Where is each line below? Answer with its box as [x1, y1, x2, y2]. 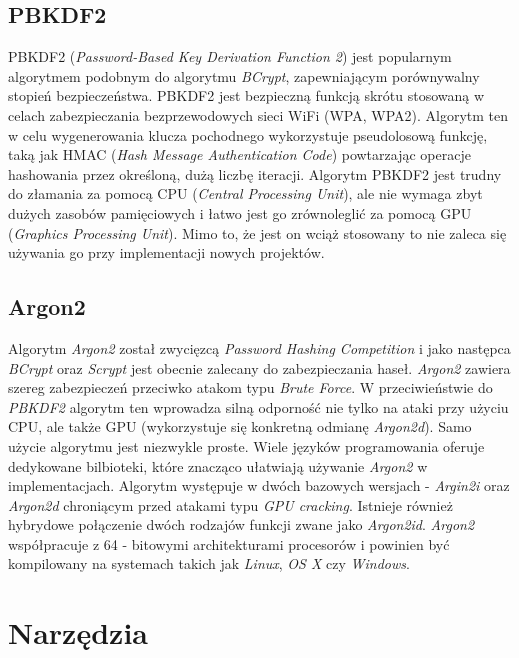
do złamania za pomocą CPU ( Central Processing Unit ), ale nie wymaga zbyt [8, 183, 483, 204]
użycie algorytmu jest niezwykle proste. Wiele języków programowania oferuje [8, 435, 485, 456]
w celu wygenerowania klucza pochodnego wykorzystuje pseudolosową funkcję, [8, 124, 488, 145]
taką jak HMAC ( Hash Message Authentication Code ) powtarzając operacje [8, 144, 471, 165]
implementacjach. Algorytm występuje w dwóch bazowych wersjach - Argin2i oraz [8, 475, 510, 496]
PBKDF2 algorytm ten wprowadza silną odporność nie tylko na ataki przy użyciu [8, 396, 509, 417]
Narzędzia [8, 612, 148, 653]
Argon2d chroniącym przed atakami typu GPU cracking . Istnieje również [8, 494, 453, 515]
